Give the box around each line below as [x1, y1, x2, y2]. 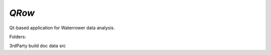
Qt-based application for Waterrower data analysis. [9, 25, 115, 31]
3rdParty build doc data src [9, 43, 66, 49]
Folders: [9, 34, 26, 40]
